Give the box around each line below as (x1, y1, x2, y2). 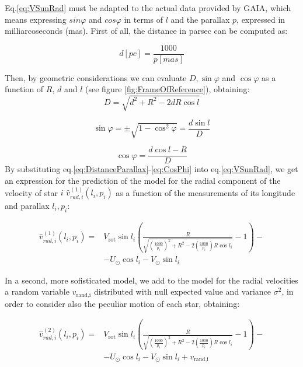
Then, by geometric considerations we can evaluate (5, 71, 187, 83)
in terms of (124, 13, 163, 25)
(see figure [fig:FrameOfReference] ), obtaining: (85, 83, 250, 95)
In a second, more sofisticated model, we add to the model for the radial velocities (5, 274, 298, 286)
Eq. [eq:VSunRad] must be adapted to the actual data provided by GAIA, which (5, 2, 291, 13)
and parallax (5, 199, 50, 211)
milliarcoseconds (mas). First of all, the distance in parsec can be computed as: (5, 25, 288, 37)
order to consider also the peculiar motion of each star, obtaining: (5, 297, 240, 309)
